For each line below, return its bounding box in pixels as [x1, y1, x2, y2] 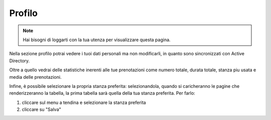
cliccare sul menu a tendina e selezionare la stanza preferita [22, 99, 147, 105]
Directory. [9, 58, 30, 64]
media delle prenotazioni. [9, 74, 62, 80]
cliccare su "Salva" [22, 106, 61, 112]
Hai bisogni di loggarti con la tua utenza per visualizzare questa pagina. [23, 37, 171, 43]
